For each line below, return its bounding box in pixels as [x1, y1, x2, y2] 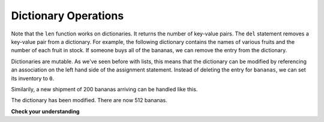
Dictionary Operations [11, 9, 124, 22]
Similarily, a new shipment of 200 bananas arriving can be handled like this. [11, 85, 198, 93]
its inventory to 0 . [11, 75, 55, 82]
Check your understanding [11, 108, 80, 115]
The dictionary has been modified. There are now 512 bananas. [11, 97, 167, 104]
